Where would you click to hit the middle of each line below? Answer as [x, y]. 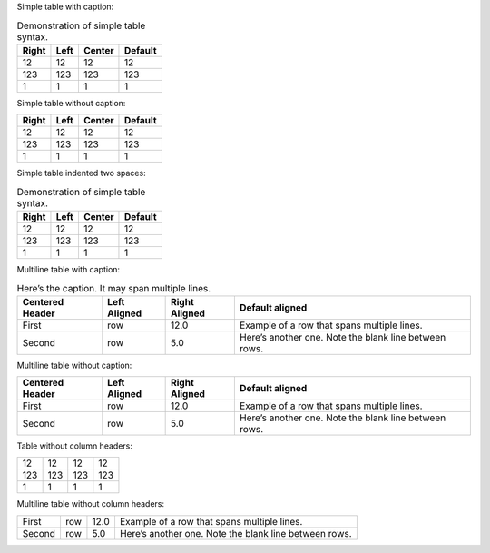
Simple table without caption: [71, 103]
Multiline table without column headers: [91, 504]
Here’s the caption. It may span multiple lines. [114, 288]
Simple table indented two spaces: [81, 173]
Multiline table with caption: [69, 269]
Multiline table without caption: [74, 365]
